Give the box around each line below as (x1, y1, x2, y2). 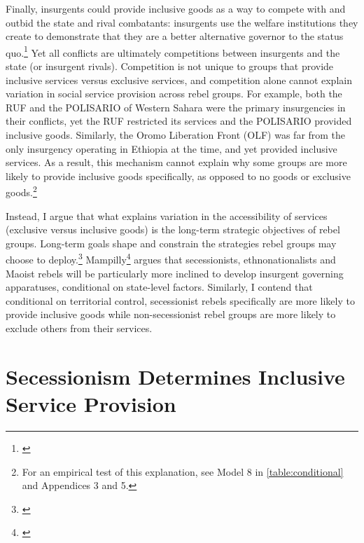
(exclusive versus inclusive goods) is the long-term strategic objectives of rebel (6, 222, 340, 237)
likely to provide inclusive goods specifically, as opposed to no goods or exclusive (6, 168, 351, 183)
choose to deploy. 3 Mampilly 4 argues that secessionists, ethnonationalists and (6, 250, 336, 267)
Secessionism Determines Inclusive (6, 362, 345, 390)
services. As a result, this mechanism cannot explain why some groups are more (6, 155, 347, 170)
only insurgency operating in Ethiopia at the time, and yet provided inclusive (6, 141, 337, 156)
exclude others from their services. (6, 321, 153, 336)
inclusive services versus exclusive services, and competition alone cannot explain (6, 72, 352, 87)
